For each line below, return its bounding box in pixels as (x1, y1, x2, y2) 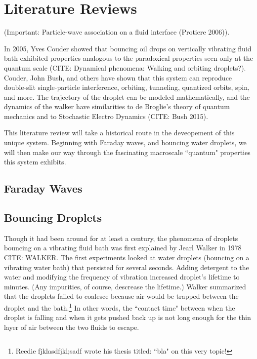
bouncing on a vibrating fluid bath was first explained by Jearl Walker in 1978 (4, 242, 242, 253)
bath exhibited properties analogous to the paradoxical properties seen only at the (4, 53, 253, 63)
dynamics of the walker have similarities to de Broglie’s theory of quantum (4, 101, 230, 112)
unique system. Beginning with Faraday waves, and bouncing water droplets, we (4, 137, 247, 148)
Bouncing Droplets (4, 210, 102, 225)
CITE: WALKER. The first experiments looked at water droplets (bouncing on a (4, 252, 250, 263)
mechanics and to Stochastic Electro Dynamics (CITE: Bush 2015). (4, 111, 208, 121)
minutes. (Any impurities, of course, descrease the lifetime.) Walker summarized (4, 281, 246, 291)
